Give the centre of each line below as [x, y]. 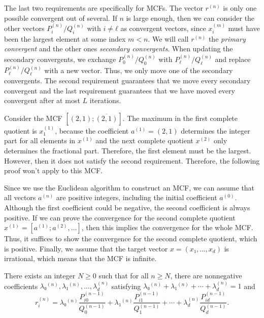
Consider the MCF [33, 118]
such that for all [124, 275]
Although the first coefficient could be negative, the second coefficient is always [127, 207]
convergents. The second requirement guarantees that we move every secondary [127, 81]
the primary [227, 38]
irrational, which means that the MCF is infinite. [80, 258]
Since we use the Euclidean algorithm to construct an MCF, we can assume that [129, 187]
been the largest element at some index [65, 38]
